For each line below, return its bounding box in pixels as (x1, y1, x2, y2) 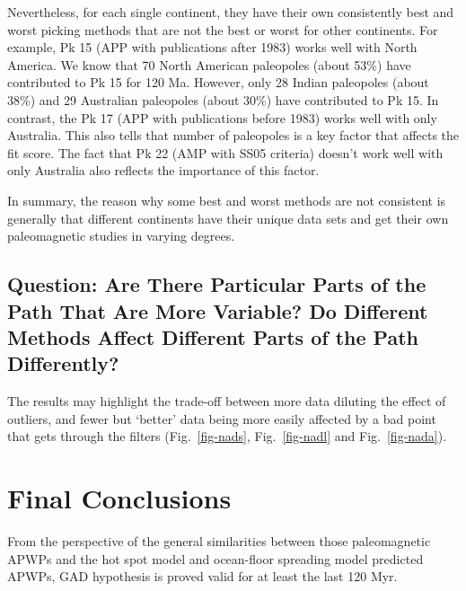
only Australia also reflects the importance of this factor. (7, 161, 320, 180)
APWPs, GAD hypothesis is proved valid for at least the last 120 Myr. (7, 567, 398, 586)
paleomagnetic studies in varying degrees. (7, 226, 235, 245)
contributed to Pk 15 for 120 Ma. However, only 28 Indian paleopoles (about (7, 73, 429, 92)
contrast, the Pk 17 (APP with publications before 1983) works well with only (7, 108, 437, 127)
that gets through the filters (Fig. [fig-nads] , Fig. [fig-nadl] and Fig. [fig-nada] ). (7, 427, 447, 445)
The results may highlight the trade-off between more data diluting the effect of (7, 392, 446, 410)
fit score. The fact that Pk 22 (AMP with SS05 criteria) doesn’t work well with (7, 143, 444, 162)
